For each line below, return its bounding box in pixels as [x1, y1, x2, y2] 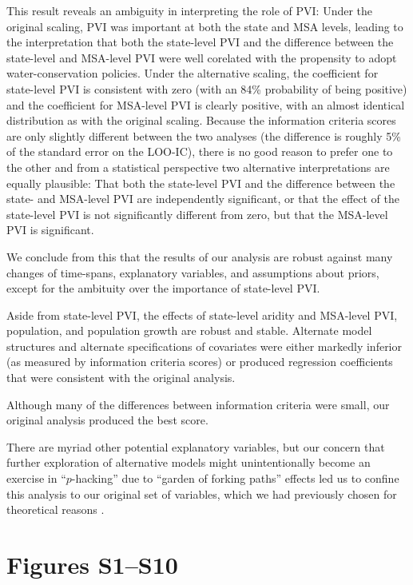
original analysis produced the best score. [6, 412, 208, 428]
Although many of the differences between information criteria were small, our [6, 396, 390, 412]
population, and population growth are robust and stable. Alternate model [6, 322, 372, 339]
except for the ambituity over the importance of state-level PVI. [6, 280, 320, 296]
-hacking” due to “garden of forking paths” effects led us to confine [71, 470, 399, 487]
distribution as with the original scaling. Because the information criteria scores [6, 112, 396, 129]
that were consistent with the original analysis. [6, 369, 236, 386]
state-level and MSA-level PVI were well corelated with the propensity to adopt [6, 49, 397, 66]
